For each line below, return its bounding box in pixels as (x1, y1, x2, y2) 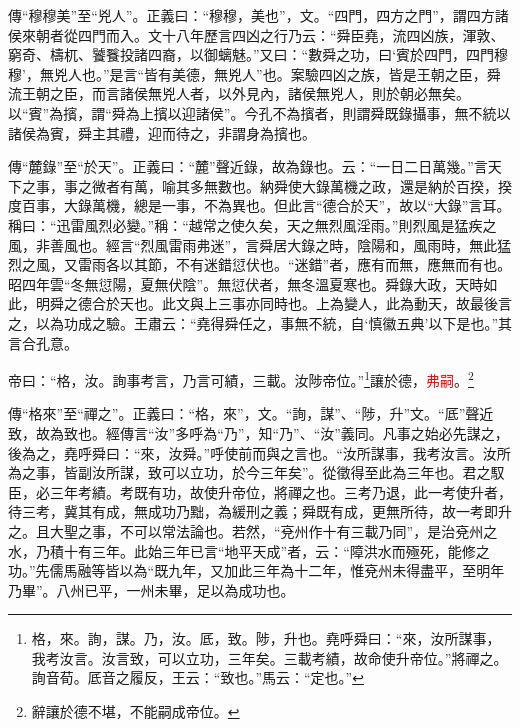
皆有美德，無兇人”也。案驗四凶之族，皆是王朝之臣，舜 (144, 63, 501, 84)
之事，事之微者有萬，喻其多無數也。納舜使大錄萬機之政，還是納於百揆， (21, 175, 498, 196)
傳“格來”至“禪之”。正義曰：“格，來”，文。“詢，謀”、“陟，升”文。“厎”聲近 (8, 403, 494, 424)
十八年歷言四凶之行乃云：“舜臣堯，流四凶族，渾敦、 (161, 24, 505, 45)
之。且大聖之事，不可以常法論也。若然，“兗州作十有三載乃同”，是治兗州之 (8, 520, 498, 541)
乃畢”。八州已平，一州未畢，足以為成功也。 (8, 579, 295, 600)
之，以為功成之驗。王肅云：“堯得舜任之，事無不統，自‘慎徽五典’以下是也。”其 (8, 312, 512, 333)
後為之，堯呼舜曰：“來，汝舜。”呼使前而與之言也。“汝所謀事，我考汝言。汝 (8, 442, 497, 463)
